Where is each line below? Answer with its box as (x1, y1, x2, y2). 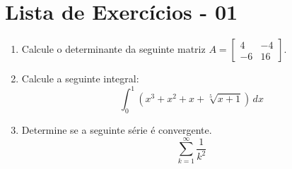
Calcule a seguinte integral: (21, 71, 139, 86)
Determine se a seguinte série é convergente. (21, 123, 212, 137)
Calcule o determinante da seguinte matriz (21, 42, 206, 56)
